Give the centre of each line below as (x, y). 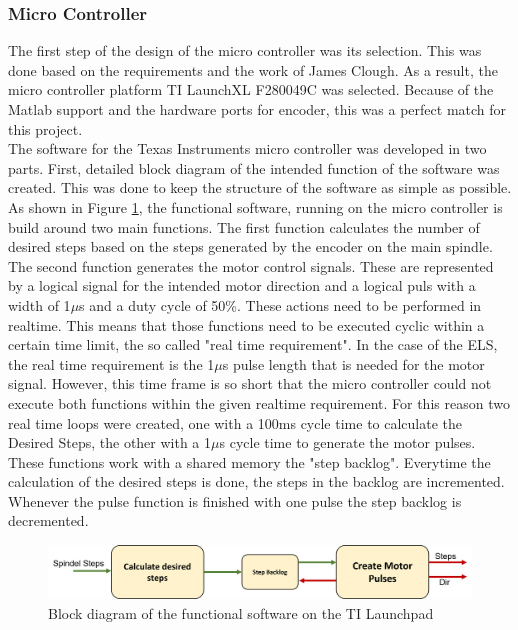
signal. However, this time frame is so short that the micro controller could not (250, 383)
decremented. (48, 520)
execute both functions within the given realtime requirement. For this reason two (259, 402)
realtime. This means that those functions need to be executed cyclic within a (246, 324)
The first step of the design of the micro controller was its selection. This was (245, 50)
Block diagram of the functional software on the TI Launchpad (241, 612)
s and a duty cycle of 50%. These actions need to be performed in (280, 304)
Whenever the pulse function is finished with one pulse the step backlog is (235, 500)
